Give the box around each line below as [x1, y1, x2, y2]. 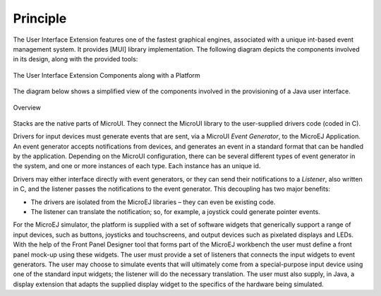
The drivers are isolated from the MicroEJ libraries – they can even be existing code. [30, 198, 276, 206]
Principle [13, 11, 67, 26]
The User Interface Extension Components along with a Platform [13, 71, 200, 79]
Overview [13, 103, 42, 112]
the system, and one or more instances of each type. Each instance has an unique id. [13, 162, 261, 170]
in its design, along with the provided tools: [13, 55, 138, 64]
